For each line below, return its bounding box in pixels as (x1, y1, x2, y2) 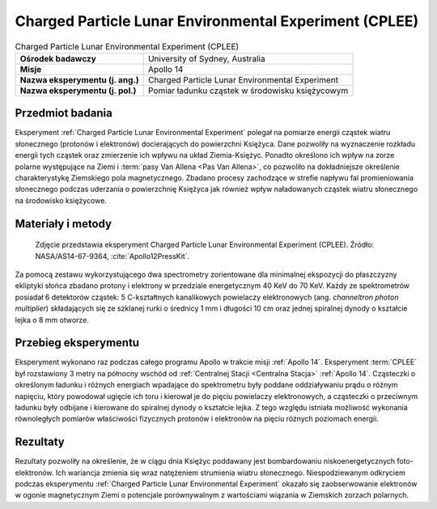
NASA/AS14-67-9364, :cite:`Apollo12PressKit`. (35, 251, 190, 261)
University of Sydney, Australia (147, 53, 266, 64)
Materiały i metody (15, 217, 112, 231)
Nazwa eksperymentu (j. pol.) (19, 85, 137, 96)
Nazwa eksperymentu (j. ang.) (19, 74, 139, 85)
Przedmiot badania (15, 106, 112, 121)
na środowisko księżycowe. (15, 195, 107, 206)
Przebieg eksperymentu (15, 336, 140, 350)
